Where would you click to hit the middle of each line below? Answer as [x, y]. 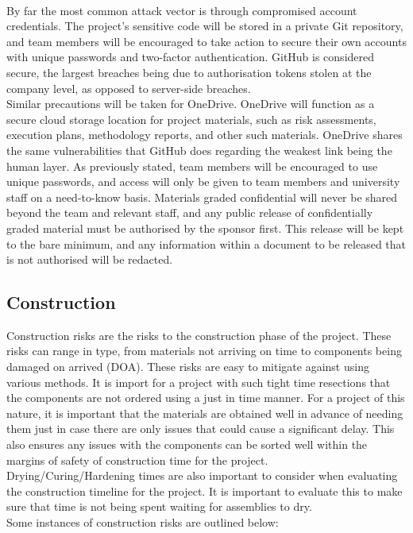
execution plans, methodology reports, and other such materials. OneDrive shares [205, 135]
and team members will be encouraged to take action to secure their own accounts [206, 41]
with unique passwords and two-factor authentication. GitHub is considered [191, 57]
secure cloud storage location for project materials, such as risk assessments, [191, 119]
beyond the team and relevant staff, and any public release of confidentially [190, 212]
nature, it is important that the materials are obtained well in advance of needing [205, 413]
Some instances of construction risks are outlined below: [143, 522]
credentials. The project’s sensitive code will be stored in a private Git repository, [205, 26]
